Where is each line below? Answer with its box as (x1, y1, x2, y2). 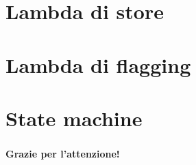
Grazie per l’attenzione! (5, 147, 120, 161)
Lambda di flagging (5, 50, 191, 78)
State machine (5, 104, 143, 132)
